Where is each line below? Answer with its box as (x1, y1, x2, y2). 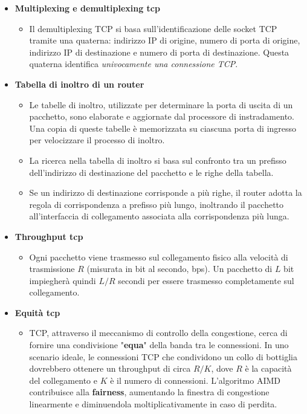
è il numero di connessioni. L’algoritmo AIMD (110, 374, 280, 386)
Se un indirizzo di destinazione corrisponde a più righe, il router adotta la (29, 186, 302, 199)
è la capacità (245, 362, 292, 375)
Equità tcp (15, 306, 60, 319)
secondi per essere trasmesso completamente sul (118, 274, 294, 286)
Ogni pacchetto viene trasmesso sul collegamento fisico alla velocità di (29, 250, 288, 263)
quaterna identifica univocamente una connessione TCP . (29, 57, 238, 70)
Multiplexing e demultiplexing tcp (15, 2, 160, 14)
